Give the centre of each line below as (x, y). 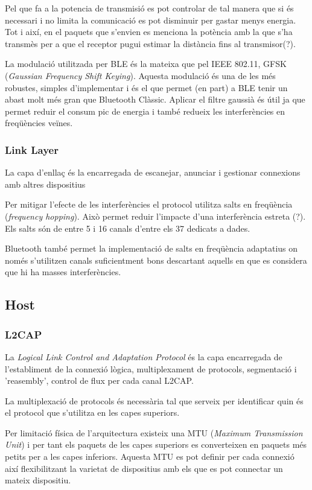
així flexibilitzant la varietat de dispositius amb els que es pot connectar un (144, 468)
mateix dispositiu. (38, 480)
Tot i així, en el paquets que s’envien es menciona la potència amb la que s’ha (149, 32)
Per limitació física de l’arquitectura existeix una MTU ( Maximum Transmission (154, 432)
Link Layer (32, 149)
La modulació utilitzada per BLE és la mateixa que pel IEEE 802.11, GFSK (146, 64)
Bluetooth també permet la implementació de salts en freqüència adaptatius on (151, 248)
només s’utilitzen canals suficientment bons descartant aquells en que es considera (156, 260)
